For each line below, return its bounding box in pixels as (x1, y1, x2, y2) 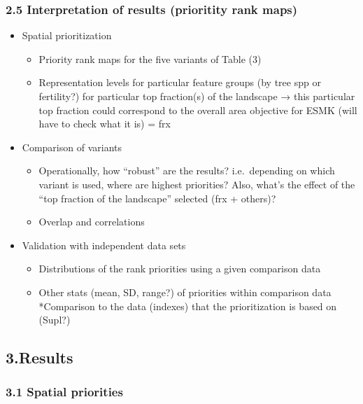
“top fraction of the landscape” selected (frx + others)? (38, 190, 276, 205)
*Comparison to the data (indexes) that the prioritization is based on (38, 298, 337, 313)
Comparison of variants (22, 139, 122, 154)
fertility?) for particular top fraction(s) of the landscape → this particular (38, 89, 355, 103)
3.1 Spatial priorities (6, 383, 123, 400)
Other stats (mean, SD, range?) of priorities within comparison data (38, 284, 332, 299)
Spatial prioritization (22, 28, 112, 43)
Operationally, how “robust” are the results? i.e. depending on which (38, 163, 335, 178)
